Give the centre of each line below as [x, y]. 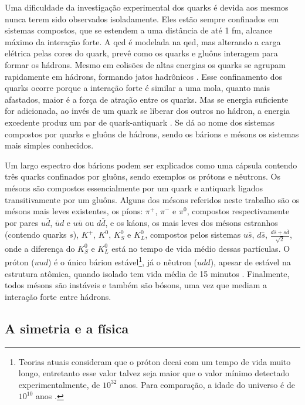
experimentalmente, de [59, 384]
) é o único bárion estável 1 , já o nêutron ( [123, 261]
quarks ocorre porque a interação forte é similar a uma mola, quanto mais [137, 88]
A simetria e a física [67, 328]
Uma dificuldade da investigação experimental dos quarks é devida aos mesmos [147, 7]
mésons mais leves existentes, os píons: [74, 211]
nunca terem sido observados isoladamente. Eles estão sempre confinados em [142, 18]
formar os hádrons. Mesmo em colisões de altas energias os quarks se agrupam [145, 64]
